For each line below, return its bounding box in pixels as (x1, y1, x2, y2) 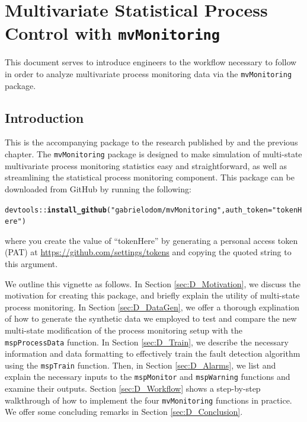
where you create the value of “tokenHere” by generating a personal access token (5, 234, 298, 246)
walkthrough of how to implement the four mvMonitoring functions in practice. (5, 394, 292, 406)
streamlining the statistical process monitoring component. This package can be (5, 171, 295, 183)
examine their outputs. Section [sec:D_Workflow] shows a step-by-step (5, 382, 261, 395)
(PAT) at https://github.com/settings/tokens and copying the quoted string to (5, 246, 292, 258)
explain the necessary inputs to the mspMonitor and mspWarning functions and (5, 370, 290, 383)
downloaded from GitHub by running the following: (5, 182, 191, 195)
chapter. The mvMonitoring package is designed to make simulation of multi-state (5, 148, 302, 160)
